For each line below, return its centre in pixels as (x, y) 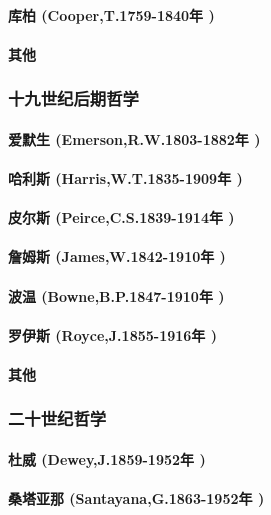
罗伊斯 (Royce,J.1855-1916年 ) (112, 334)
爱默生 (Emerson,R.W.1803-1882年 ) (134, 138)
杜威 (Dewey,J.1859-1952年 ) (107, 458)
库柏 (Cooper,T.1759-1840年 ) (111, 14)
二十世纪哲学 (57, 418)
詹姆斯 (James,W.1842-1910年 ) (117, 256)
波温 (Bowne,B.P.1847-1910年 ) (116, 295)
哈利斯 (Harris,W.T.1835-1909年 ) (125, 178)
